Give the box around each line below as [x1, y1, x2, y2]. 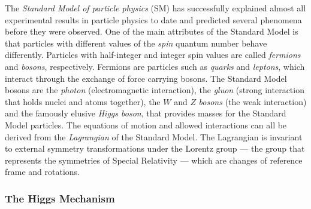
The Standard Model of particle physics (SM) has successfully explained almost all [5, 2, 306, 14]
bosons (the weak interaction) [198, 95, 307, 107]
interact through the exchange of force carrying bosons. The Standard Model [5, 72, 287, 84]
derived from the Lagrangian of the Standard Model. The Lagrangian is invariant [5, 130, 303, 143]
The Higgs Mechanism [5, 190, 115, 205]
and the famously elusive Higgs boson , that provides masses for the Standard [5, 107, 286, 119]
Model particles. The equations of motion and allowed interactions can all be [5, 118, 287, 131]
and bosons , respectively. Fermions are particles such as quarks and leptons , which [5, 60, 305, 72]
